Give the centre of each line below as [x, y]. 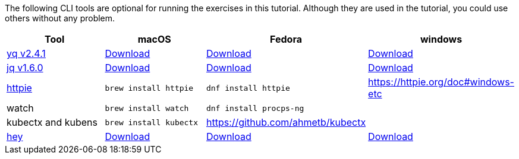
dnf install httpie [248, 88]
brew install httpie [149, 88]
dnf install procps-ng [255, 108]
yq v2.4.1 [26, 53]
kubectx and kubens [52, 122]
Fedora [286, 39]
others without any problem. [60, 18]
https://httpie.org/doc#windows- [441, 82]
